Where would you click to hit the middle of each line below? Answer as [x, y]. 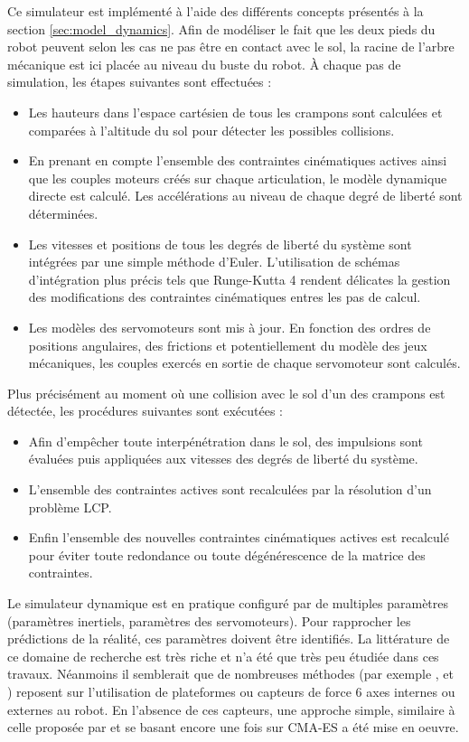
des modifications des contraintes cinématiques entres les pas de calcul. [225, 297]
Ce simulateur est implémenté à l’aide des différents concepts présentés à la [216, 11]
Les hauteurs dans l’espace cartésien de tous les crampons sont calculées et [235, 112]
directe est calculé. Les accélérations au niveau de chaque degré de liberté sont [245, 196]
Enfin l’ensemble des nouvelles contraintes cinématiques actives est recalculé [239, 537]
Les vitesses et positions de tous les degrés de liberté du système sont [220, 244]
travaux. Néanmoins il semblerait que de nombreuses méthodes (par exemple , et [231, 674]
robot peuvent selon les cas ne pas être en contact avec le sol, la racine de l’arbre [231, 47]
